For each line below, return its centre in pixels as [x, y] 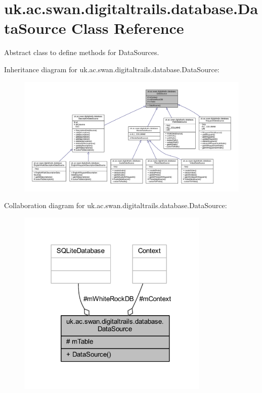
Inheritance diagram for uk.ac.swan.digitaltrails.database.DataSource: [112, 69]
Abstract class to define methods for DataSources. [82, 52]
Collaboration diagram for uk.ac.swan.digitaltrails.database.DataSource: [116, 205]
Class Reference [128, 28]
